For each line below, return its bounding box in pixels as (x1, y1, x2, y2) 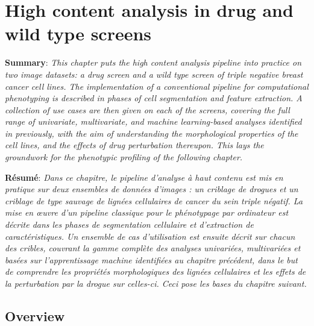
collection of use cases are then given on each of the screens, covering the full (5, 103, 290, 116)
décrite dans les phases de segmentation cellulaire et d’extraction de (5, 218, 254, 231)
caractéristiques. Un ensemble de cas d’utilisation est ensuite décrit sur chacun (5, 230, 295, 242)
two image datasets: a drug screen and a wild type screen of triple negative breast (5, 67, 303, 80)
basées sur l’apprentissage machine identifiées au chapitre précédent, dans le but (5, 253, 298, 266)
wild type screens (5, 21, 152, 46)
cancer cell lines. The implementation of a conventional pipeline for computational (5, 80, 309, 92)
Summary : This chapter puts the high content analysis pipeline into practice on (5, 56, 302, 69)
